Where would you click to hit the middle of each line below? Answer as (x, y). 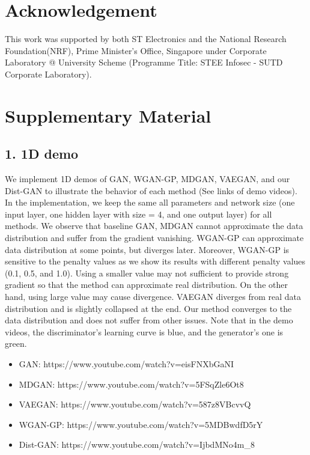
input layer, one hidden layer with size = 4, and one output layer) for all (138, 214)
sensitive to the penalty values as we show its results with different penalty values (155, 261)
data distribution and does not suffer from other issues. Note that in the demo (149, 320)
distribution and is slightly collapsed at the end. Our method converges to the (148, 308)
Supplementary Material (108, 115)
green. (16, 344)
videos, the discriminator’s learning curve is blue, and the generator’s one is (144, 331)
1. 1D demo (42, 154)
